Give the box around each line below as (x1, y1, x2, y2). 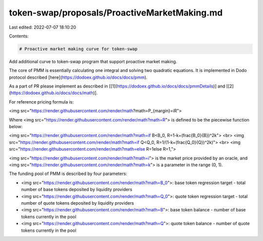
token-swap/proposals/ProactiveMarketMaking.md (9, 7, 223, 18)
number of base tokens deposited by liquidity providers (21, 187, 132, 192)
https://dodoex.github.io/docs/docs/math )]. (10, 90, 98, 96)
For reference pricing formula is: (9, 99, 74, 104)
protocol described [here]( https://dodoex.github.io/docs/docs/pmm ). (9, 74, 148, 80)
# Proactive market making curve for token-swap (19, 46, 138, 52)
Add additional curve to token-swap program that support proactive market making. (9, 58, 177, 64)
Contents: (9, 33, 29, 39)
